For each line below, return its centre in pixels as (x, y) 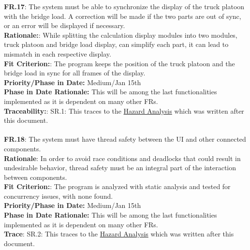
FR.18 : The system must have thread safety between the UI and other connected (125, 139)
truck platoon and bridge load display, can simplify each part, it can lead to (116, 44)
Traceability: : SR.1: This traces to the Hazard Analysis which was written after (124, 110)
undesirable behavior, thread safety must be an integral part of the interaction (120, 168)
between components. (36, 177)
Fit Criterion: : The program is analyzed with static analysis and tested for (117, 186)
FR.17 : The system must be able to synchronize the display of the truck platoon (124, 6)
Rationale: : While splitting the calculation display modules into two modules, (121, 35)
